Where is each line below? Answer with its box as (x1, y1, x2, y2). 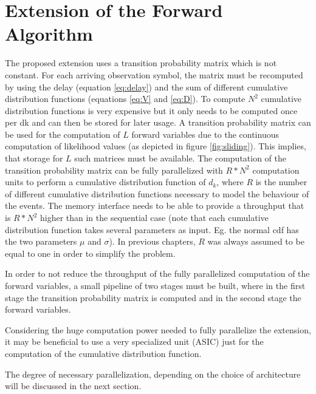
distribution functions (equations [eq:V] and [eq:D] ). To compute (5, 92, 246, 105)
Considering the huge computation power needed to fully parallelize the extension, (5, 323, 311, 336)
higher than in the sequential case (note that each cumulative (39, 211, 269, 224)
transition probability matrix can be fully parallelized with (5, 163, 223, 176)
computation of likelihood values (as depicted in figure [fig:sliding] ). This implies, (5, 140, 306, 152)
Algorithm (5, 21, 93, 46)
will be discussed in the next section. (5, 379, 142, 392)
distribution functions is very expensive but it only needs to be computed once (5, 104, 298, 117)
